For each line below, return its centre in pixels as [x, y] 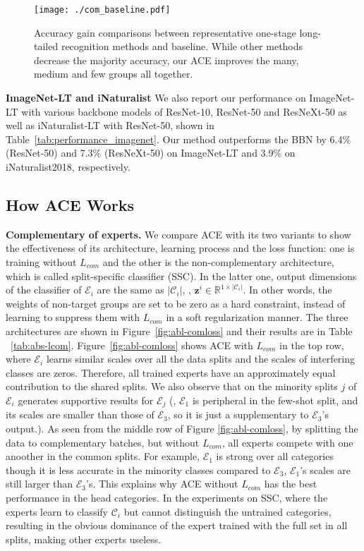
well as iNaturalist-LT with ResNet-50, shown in [110, 125]
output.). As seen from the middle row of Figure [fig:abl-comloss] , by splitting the [182, 428]
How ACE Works [70, 204]
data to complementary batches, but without [103, 442]
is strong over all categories [275, 456]
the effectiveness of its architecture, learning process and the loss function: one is [180, 248]
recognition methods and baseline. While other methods [182, 46]
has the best [291, 484]
